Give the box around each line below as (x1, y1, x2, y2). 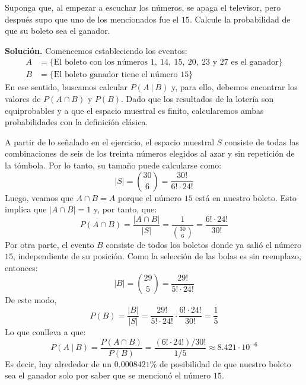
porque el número (117, 191, 181, 203)
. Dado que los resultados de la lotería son (121, 93, 274, 105)
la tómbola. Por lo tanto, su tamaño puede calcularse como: (5, 159, 222, 171)
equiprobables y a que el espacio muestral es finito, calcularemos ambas (5, 104, 264, 116)
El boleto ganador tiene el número (53, 71, 178, 79)
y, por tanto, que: (93, 203, 157, 215)
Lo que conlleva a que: (5, 326, 86, 338)
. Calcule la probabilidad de (189, 12, 291, 25)
